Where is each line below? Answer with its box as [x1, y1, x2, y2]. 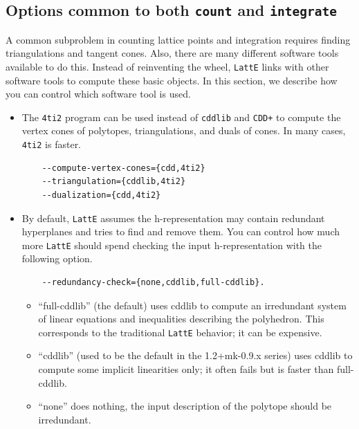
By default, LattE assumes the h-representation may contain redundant [21, 210, 325, 225]
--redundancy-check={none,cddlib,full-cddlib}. [42, 277, 265, 287]
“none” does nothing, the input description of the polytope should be [38, 399, 332, 413]
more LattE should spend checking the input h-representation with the [21, 237, 322, 252]
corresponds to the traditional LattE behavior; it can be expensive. [38, 325, 322, 339]
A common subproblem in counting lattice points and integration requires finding [6, 32, 351, 46]
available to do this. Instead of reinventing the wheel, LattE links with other [6, 59, 329, 73]
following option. [21, 251, 93, 266]
